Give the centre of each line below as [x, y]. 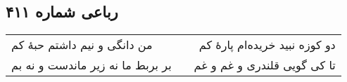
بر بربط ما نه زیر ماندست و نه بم [92, 65]
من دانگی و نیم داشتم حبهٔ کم [82, 45]
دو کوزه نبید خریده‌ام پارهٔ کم [267, 45]
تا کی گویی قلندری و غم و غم [265, 65]
